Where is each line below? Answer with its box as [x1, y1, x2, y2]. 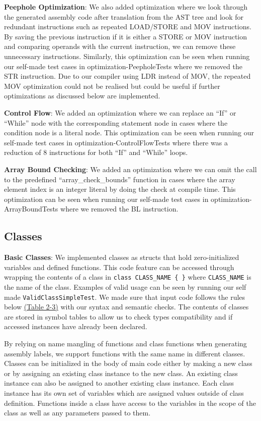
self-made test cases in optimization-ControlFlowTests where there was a [4, 137, 228, 147]
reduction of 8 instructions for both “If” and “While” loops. [4, 147, 188, 157]
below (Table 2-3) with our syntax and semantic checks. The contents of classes [4, 301, 249, 312]
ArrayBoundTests [4, 203, 58, 214]
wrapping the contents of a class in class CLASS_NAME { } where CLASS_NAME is [4, 272, 251, 282]
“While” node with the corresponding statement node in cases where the [4, 117, 228, 128]
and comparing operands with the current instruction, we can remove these [4, 41, 236, 51]
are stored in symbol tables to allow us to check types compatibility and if [4, 311, 233, 322]
